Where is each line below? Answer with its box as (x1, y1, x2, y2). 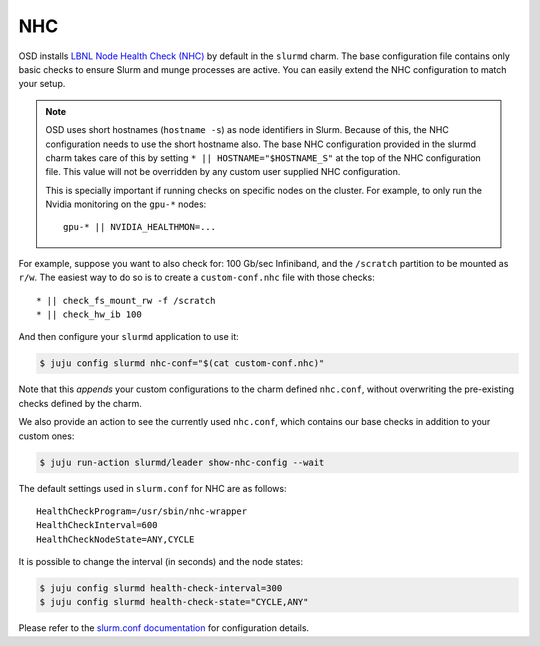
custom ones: (18, 430, 75, 442)
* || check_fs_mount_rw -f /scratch (36, 295, 216, 306)
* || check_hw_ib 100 (36, 309, 142, 320)
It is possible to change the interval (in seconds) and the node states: (18, 556, 304, 568)
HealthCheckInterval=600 (36, 520, 158, 531)
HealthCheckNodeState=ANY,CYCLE (36, 533, 195, 545)
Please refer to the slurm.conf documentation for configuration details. (18, 622, 310, 634)
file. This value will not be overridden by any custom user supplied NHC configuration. (45, 166, 401, 178)
